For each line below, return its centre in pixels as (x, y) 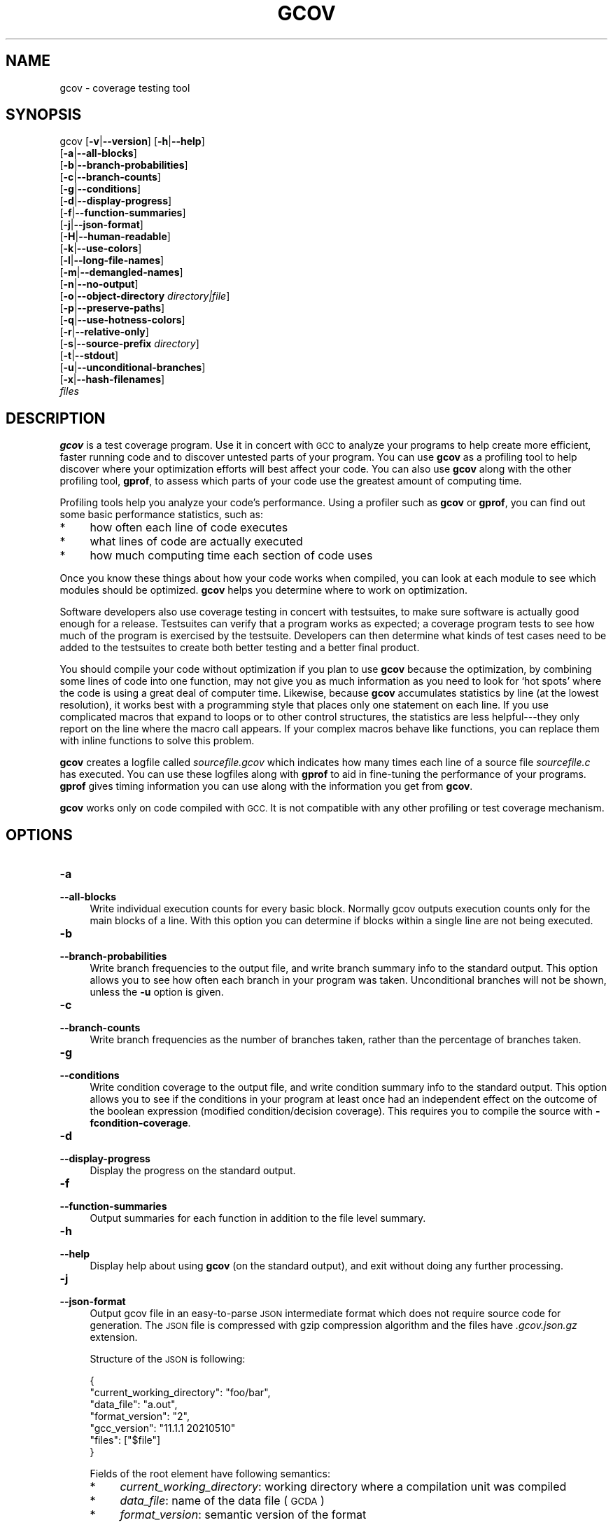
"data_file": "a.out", (134, 1405)
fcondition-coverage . (140, 1123)
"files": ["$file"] (125, 1440)
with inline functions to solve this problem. (157, 741)
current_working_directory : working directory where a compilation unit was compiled (343, 1487)
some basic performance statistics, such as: (161, 515)
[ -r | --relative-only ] (104, 332)
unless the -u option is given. (157, 992)
